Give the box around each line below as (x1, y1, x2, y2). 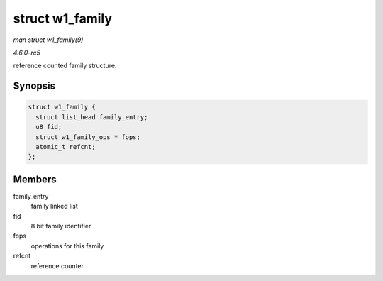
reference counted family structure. (13, 61, 117, 70)
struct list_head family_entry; (35, 113, 148, 121)
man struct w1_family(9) (13, 35, 84, 44)
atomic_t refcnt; (35, 143, 96, 150)
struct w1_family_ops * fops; (35, 133, 141, 141)
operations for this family (30, 241, 104, 250)
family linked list (30, 202, 78, 211)
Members (13, 173, 57, 185)
